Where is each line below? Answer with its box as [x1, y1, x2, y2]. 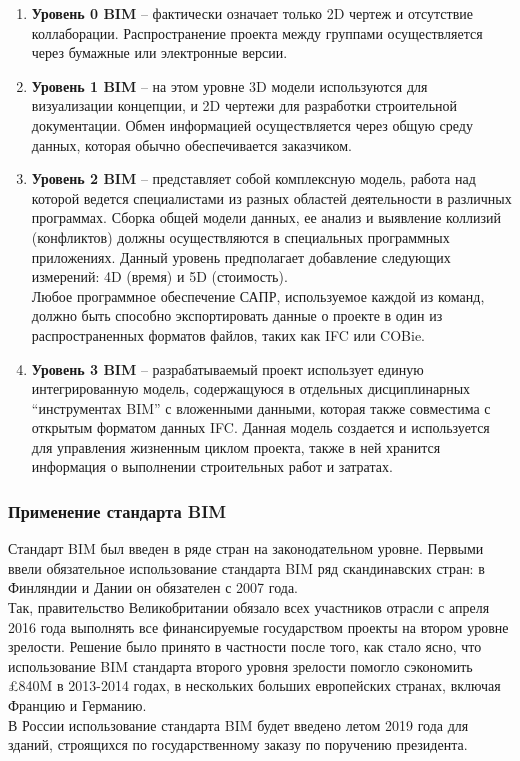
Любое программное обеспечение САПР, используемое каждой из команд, [31, 285, 485, 306]
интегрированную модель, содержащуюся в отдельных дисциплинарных [31, 378, 471, 399]
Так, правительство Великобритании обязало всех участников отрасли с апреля [8, 597, 490, 618]
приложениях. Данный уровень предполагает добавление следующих [31, 246, 451, 267]
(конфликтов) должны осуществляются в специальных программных [31, 226, 450, 247]
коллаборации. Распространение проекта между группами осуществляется [31, 22, 483, 43]
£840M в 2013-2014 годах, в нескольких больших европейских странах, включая [8, 675, 501, 696]
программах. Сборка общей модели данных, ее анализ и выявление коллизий [31, 207, 502, 228]
